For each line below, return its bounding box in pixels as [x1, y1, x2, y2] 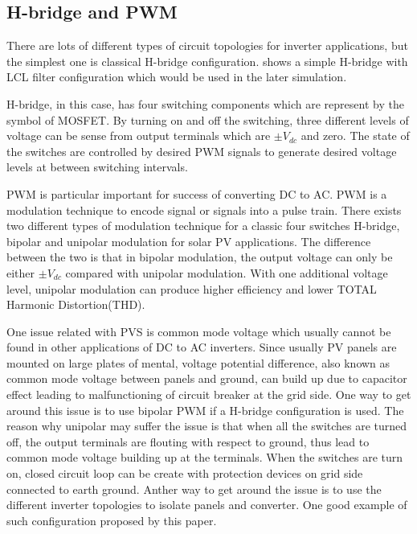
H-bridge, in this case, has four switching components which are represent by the [6, 95, 404, 112]
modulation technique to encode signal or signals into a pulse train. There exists [6, 201, 402, 218]
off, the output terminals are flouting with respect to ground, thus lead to [6, 433, 370, 450]
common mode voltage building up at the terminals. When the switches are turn [6, 449, 403, 466]
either [6, 264, 35, 281]
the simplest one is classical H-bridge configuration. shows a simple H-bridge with [6, 52, 408, 69]
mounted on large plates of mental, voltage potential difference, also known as [6, 354, 390, 371]
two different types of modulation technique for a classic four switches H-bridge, [6, 217, 400, 234]
